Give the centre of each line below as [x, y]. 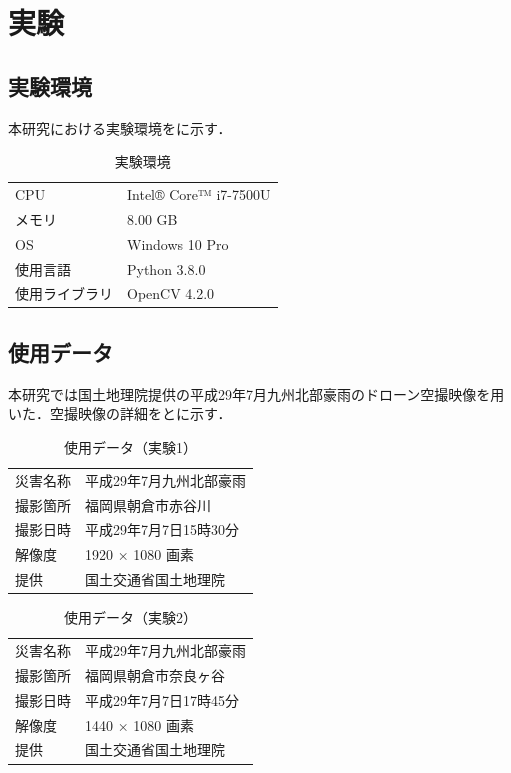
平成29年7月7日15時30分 [162, 529]
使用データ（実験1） [130, 446]
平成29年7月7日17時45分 [162, 699]
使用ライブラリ [64, 293]
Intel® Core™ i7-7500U [199, 194]
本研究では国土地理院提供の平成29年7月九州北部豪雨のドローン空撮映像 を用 [256, 393]
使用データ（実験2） [130, 617]
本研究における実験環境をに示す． [120, 127]
